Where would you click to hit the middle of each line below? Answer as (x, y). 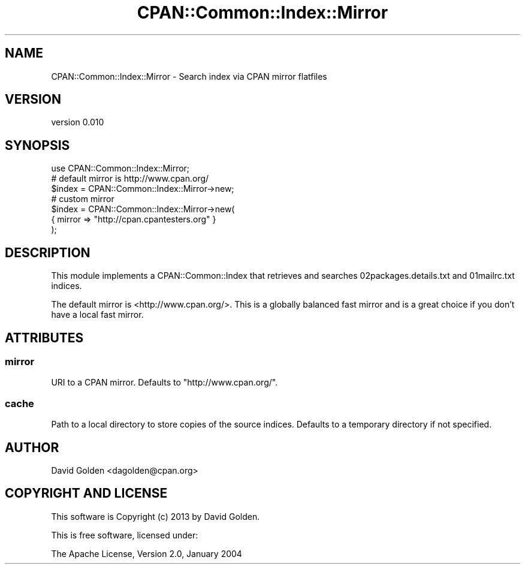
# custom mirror (83, 199)
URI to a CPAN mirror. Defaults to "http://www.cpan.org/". (165, 383)
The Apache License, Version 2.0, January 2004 (147, 553)
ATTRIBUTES (44, 338)
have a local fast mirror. (97, 315)
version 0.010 (78, 122)
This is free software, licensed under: (125, 535)
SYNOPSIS (37, 145)
